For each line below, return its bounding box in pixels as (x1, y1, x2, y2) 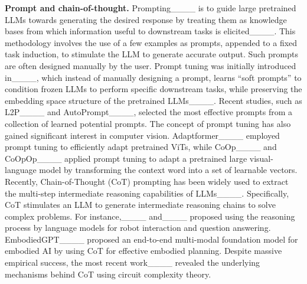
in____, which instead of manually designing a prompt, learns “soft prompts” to (5, 71, 302, 83)
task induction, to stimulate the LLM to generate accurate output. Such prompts (5, 48, 298, 60)
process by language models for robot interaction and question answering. (5, 221, 271, 234)
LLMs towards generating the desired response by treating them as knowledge (5, 13, 287, 25)
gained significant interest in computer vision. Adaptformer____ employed (5, 129, 280, 141)
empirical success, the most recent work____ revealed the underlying (5, 256, 260, 269)
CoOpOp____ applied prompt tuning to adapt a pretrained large (5, 152, 247, 164)
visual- (249, 152, 273, 164)
